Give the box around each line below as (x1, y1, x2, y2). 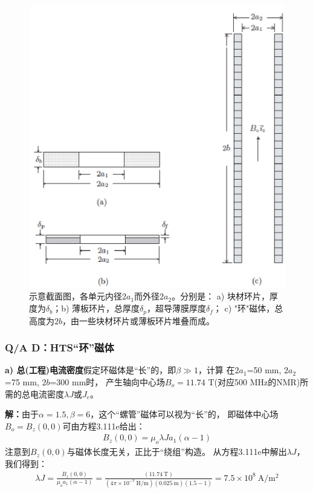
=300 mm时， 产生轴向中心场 (50, 375, 165, 388)
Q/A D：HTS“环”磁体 (5, 340, 114, 355)
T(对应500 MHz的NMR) (208, 375, 300, 388)
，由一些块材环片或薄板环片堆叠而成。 (62, 314, 215, 327)
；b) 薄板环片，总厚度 (53, 302, 140, 315)
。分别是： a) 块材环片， (172, 290, 269, 302)
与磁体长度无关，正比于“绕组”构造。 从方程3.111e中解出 (66, 445, 287, 458)
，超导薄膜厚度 (147, 302, 207, 315)
